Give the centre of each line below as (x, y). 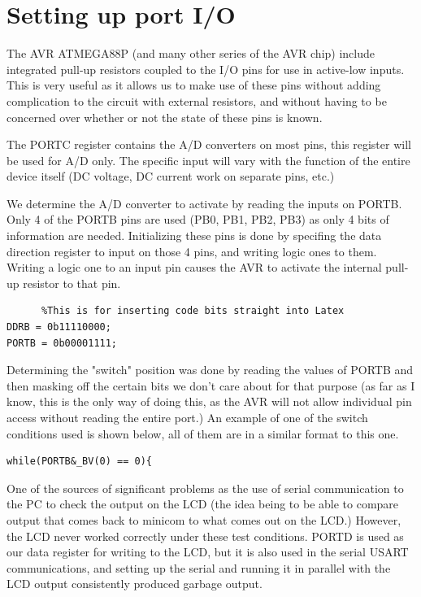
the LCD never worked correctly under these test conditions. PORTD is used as (205, 536)
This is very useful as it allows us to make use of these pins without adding (194, 85)
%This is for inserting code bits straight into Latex (193, 311)
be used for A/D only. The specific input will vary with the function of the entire (208, 160)
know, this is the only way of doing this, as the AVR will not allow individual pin (209, 401)
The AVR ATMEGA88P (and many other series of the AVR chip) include (191, 53)
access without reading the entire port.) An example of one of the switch (187, 417)
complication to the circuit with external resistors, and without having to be (197, 100)
